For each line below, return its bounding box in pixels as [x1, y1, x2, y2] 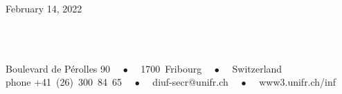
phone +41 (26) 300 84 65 [6, 75, 123, 89]
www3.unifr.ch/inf [259, 75, 336, 89]
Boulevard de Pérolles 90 [6, 61, 111, 75]
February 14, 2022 [6, 1, 82, 15]
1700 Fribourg [141, 61, 202, 75]
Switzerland [232, 61, 282, 75]
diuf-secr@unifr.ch [152, 75, 228, 89]
